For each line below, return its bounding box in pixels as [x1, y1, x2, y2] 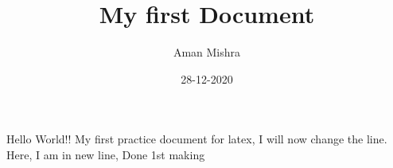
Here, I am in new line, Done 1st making [6, 146, 205, 162]
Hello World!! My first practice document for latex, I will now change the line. [6, 131, 387, 147]
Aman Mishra [173, 44, 241, 61]
